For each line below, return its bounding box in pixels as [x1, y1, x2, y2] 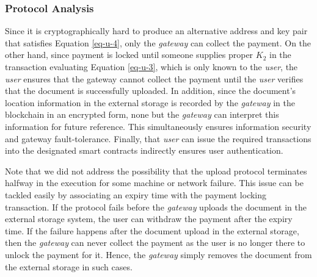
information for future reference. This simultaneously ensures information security [5, 120, 312, 132]
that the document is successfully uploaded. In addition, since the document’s [5, 84, 296, 97]
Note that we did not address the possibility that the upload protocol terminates [5, 164, 307, 177]
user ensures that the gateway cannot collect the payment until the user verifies [5, 72, 304, 85]
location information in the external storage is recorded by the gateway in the [5, 96, 295, 109]
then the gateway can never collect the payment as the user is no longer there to [5, 236, 305, 249]
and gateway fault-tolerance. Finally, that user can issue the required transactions [5, 132, 312, 145]
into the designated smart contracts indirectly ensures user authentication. [5, 144, 283, 157]
